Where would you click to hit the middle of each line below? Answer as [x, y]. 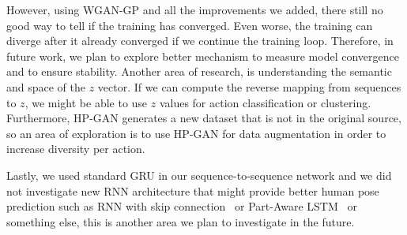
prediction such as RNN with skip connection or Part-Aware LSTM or [182, 206]
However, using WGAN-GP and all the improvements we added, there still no [195, 9]
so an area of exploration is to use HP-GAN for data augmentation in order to [196, 133]
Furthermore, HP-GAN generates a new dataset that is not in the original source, [204, 118]
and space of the [46, 86]
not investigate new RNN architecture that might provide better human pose [193, 190]
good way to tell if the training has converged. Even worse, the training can [190, 25]
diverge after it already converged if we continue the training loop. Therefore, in [200, 41]
